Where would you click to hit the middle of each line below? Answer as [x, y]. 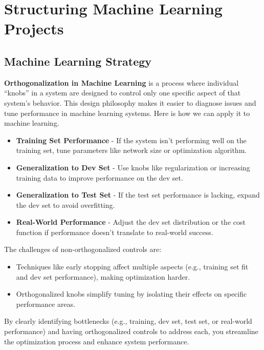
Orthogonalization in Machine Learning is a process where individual [122, 82]
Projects [34, 28]
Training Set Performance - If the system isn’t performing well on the [131, 140]
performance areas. [46, 304]
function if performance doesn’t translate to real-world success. [115, 232]
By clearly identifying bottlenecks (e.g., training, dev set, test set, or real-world [128, 321]
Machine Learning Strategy [78, 61]
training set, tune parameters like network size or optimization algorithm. [131, 150]
